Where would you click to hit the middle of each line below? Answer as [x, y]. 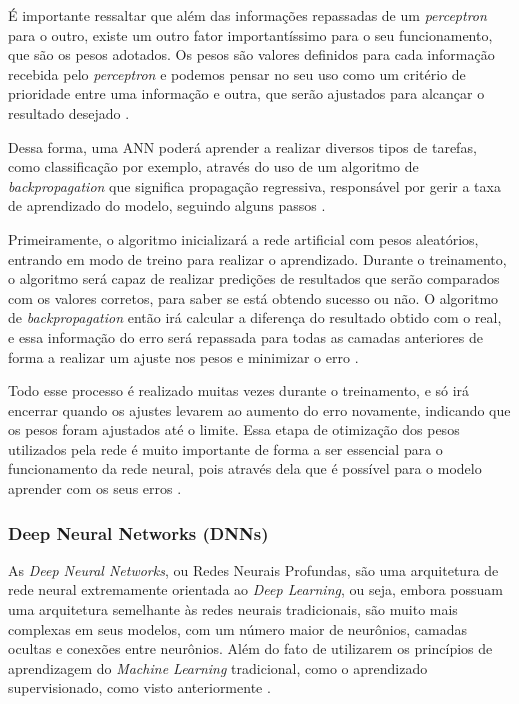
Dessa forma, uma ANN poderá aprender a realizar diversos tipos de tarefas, [242, 146]
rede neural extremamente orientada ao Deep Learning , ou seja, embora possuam [256, 589]
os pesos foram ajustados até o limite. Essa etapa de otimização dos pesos [234, 429]
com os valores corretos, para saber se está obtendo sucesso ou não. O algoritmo [253, 297]
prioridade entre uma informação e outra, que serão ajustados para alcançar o [246, 93]
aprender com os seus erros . [95, 488]
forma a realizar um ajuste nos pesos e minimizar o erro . [183, 356]
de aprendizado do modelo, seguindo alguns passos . [167, 205]
